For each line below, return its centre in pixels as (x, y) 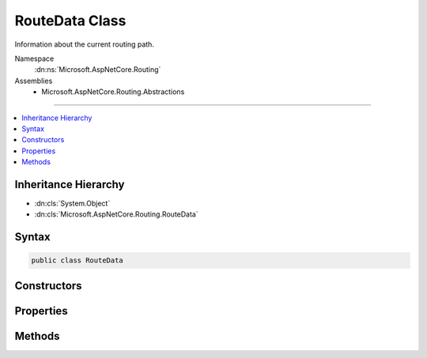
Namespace (34, 58)
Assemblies (34, 81)
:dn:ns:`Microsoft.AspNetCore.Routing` (98, 70)
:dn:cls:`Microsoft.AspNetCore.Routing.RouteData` (116, 214)
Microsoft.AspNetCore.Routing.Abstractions (113, 92)
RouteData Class (70, 21)
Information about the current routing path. (84, 44)
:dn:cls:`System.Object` (72, 203)
